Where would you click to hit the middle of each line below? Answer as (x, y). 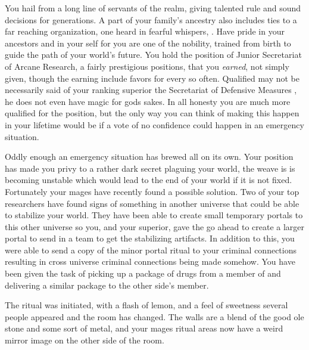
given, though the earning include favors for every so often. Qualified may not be (152, 78)
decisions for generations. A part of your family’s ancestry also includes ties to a (151, 19)
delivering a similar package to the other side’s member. (107, 285)
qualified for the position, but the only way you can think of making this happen (152, 113)
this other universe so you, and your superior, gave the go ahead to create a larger (155, 226)
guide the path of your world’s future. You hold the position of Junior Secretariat (153, 55)
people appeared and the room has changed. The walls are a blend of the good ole (154, 316)
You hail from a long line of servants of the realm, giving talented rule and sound (153, 8)
